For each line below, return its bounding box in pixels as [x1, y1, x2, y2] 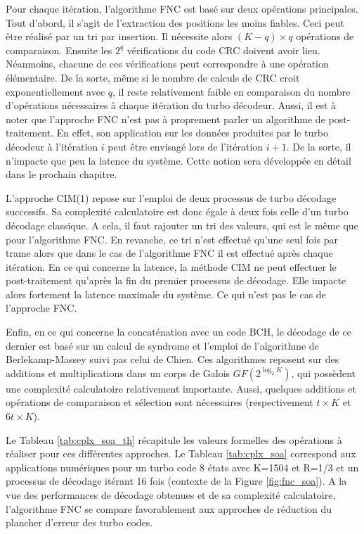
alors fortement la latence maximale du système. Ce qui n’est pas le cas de [6, 286, 326, 301]
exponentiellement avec [6, 84, 105, 98]
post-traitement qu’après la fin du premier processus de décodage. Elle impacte [6, 273, 346, 288]
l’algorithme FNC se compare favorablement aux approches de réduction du [6, 501, 332, 516]
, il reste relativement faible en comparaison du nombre [112, 84, 351, 98]
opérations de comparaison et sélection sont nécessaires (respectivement [6, 395, 313, 409]
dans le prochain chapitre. [6, 167, 117, 182]
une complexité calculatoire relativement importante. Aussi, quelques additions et [6, 381, 356, 395]
